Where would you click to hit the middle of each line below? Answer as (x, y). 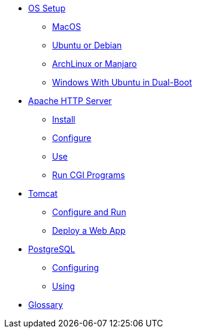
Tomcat (43, 193)
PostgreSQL (52, 249)
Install (64, 119)
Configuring (75, 268)
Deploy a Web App (89, 230)
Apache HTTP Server (70, 101)
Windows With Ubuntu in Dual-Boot (122, 82)
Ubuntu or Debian (87, 45)
